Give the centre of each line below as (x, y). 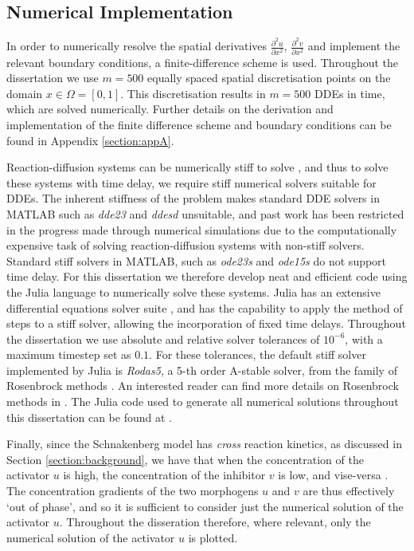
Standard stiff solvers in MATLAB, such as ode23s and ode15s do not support (197, 260)
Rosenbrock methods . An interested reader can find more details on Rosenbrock (203, 386)
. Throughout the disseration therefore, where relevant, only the (215, 522)
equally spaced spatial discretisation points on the (269, 78)
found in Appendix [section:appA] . (90, 140)
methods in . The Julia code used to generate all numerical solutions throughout (203, 401)
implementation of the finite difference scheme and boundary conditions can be (199, 124)
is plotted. (213, 537)
